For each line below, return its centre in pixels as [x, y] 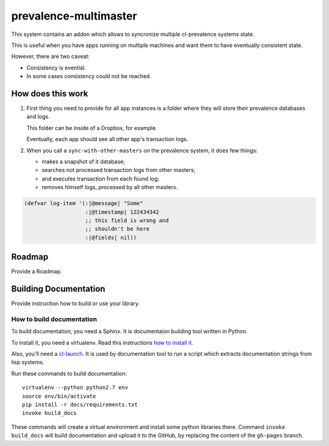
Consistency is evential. [56, 68]
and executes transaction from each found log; [101, 178]
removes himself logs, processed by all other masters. [110, 187]
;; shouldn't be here [117, 229]
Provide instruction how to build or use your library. [76, 304]
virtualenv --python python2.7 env [75, 388]
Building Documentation [58, 289]
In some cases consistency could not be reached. [89, 76]
